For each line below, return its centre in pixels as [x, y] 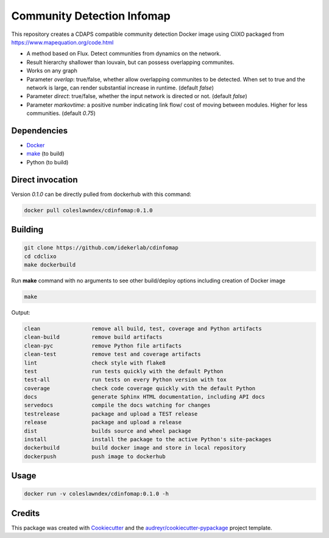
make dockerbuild [50, 265]
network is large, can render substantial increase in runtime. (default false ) [120, 88]
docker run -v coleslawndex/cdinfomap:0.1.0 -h [96, 494]
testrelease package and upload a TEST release [111, 414]
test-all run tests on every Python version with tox [125, 380]
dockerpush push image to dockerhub [95, 456]
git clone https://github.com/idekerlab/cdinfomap [101, 248]
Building [27, 230]
